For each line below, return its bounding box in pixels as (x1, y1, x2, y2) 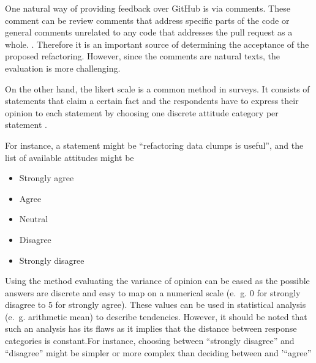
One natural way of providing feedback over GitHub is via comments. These (5, 2, 290, 14)
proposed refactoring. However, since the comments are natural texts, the (5, 50, 280, 62)
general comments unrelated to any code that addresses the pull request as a (5, 26, 293, 39)
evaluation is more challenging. (5, 61, 121, 74)
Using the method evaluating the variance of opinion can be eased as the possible (5, 274, 310, 287)
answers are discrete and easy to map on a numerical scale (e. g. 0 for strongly (5, 286, 301, 299)
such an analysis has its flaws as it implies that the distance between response (5, 322, 297, 335)
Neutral (19, 212, 48, 225)
